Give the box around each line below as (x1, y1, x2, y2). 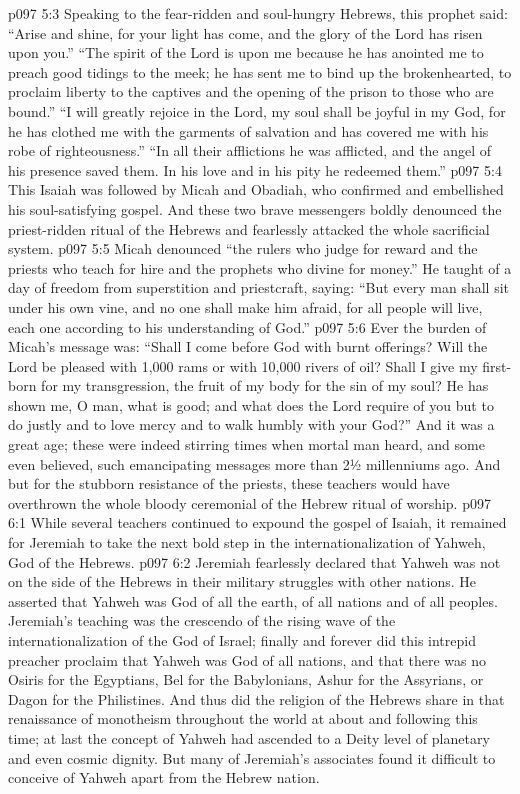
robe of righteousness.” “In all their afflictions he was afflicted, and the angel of (8, 140, 492, 161)
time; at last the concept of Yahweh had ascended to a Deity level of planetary (8, 727, 490, 748)
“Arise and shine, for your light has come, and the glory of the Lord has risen (8, 22, 483, 43)
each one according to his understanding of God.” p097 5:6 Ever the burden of (8, 316, 487, 337)
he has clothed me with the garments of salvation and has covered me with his (8, 120, 489, 141)
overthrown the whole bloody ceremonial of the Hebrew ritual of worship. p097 (8, 492, 491, 513)
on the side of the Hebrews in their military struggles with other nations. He (8, 571, 477, 592)
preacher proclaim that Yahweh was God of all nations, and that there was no (8, 649, 487, 670)
